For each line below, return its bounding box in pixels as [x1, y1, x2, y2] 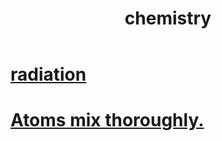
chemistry [124, 7, 212, 30]
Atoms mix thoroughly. [10, 109, 205, 132]
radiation [10, 63, 87, 86]
